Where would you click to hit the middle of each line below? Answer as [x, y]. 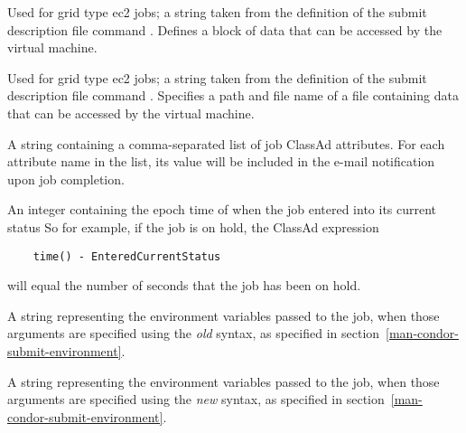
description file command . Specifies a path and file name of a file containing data [233, 95]
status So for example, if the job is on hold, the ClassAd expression [193, 226]
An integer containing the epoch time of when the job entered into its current [222, 209]
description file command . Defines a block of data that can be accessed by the [225, 29]
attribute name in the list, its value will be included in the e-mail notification [221, 161]
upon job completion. [66, 179]
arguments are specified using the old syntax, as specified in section [194, 333]
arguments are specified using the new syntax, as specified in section [196, 399]
